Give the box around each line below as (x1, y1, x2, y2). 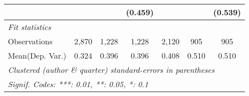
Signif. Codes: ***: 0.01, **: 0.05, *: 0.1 (8, 78, 148, 90)
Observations (8, 35, 53, 47)
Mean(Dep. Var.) (8, 50, 67, 61)
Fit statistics (8, 21, 51, 32)
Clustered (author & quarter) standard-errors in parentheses (8, 64, 214, 75)
